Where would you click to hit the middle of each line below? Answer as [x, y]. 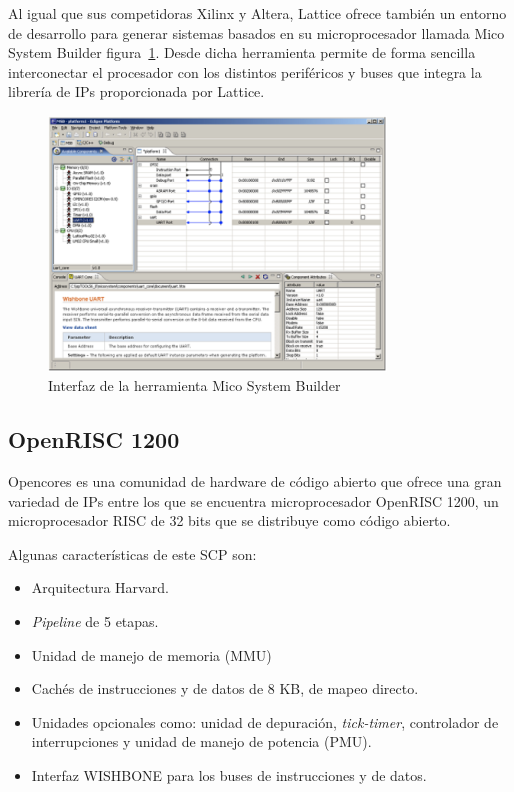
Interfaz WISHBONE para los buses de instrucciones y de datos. [229, 775]
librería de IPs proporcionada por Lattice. [136, 91]
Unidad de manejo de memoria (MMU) [151, 654]
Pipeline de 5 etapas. [95, 621]
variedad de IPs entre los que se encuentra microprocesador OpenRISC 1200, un [253, 500]
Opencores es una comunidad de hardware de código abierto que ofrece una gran [255, 481]
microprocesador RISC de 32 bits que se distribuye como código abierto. [229, 520]
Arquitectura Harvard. [100, 587]
